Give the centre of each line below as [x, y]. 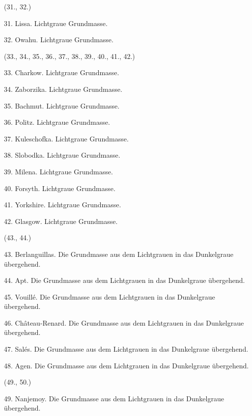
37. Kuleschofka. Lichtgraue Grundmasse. [66, 138]
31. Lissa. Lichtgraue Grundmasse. [56, 23]
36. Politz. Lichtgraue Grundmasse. [57, 122]
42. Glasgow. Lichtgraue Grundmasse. [61, 221]
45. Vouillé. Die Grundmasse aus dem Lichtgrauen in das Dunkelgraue [110, 296]
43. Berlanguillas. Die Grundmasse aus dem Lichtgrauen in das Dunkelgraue [119, 254]
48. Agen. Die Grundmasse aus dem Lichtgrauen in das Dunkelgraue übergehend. [126, 365]
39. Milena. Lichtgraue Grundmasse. [58, 171]
